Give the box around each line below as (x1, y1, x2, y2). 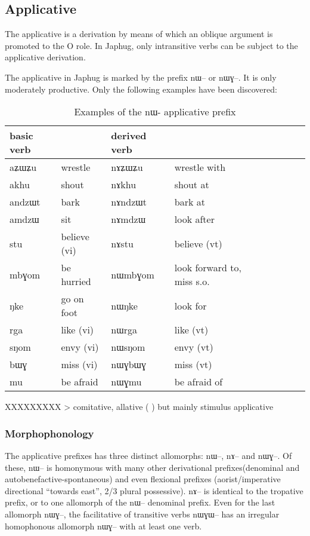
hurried (61, 274, 91, 289)
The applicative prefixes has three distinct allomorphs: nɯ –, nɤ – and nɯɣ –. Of (5, 449, 292, 461)
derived (111, 128, 147, 143)
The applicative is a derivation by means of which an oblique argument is (5, 27, 273, 40)
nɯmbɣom (111, 267, 154, 281)
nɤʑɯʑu (111, 160, 143, 174)
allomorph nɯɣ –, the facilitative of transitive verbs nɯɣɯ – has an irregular (5, 507, 280, 520)
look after (174, 212, 215, 226)
